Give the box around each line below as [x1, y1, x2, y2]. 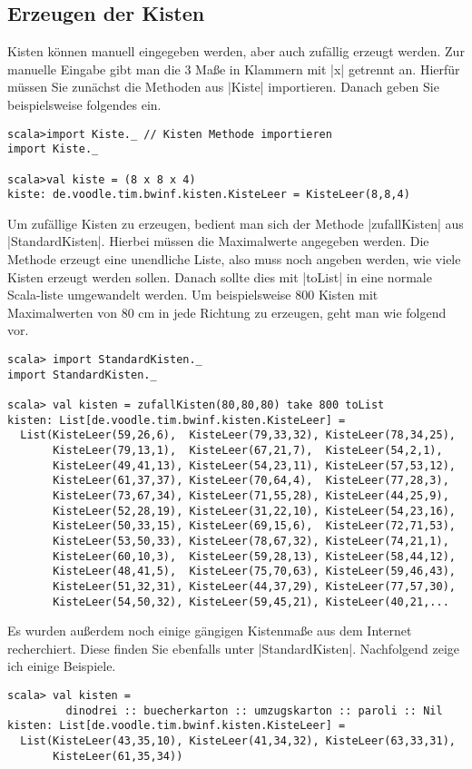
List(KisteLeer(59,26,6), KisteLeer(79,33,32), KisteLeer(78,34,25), [20, 429, 456, 442]
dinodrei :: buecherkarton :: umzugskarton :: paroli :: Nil [65, 704, 443, 717]
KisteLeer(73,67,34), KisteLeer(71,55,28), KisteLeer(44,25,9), [53, 488, 449, 502]
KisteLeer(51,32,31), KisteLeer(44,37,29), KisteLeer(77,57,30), [53, 579, 456, 593]
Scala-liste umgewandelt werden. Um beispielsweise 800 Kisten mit [7, 285, 379, 304]
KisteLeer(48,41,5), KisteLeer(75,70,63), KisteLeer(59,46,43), [53, 565, 456, 578]
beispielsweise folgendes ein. [7, 94, 162, 113]
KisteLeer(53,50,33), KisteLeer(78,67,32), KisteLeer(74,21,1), [53, 534, 449, 547]
